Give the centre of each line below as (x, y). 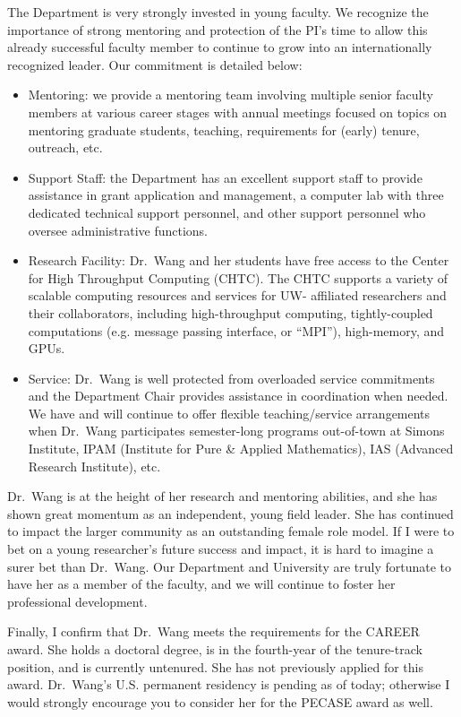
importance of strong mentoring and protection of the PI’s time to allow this (218, 29)
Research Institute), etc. (94, 466)
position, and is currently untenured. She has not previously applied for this (215, 666)
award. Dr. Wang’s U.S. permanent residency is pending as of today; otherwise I (229, 684)
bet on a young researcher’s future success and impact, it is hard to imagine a (221, 549)
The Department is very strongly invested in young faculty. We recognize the (218, 12)
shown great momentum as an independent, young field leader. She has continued (230, 513)
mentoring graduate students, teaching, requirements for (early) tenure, (224, 130)
